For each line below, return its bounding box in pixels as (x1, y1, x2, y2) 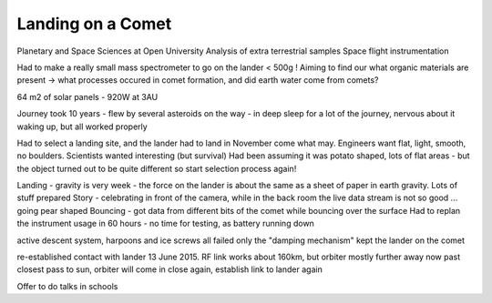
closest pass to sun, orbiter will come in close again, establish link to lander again (16, 264, 323, 275)
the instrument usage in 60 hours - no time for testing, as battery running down (16, 218, 314, 229)
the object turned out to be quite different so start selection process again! (16, 163, 297, 174)
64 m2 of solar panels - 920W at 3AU (16, 91, 159, 102)
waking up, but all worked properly (16, 121, 148, 132)
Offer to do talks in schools (16, 280, 118, 291)
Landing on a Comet (16, 14, 172, 34)
